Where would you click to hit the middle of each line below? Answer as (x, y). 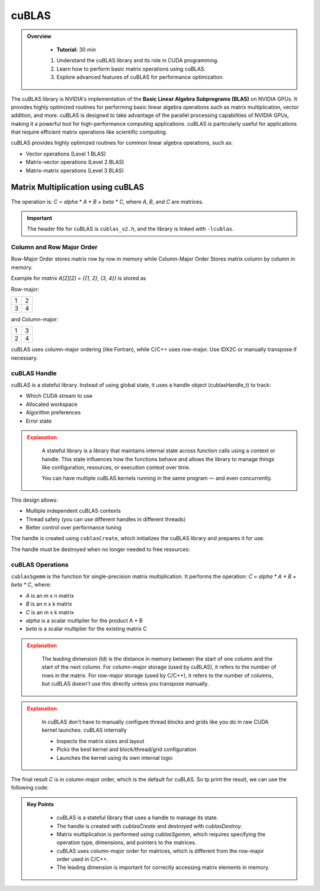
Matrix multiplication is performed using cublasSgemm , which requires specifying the (161, 834)
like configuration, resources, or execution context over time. (116, 467)
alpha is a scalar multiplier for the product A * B (84, 620)
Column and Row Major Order (54, 248)
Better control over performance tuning (73, 528)
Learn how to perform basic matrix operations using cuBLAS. (131, 69)
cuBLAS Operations (40, 565)
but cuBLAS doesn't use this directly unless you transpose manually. (125, 684)
